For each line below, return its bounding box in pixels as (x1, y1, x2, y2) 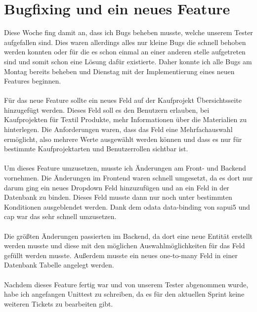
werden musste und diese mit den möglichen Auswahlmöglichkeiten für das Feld (4, 240, 245, 251)
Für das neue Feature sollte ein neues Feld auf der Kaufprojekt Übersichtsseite (4, 95, 242, 105)
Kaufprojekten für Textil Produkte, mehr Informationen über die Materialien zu (4, 114, 247, 125)
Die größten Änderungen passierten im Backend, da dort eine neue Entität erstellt (4, 230, 253, 241)
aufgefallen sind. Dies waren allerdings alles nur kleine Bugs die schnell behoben (4, 37, 246, 47)
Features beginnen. (4, 76, 61, 86)
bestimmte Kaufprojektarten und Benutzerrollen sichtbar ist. (4, 143, 188, 154)
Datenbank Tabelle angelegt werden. (4, 260, 114, 270)
